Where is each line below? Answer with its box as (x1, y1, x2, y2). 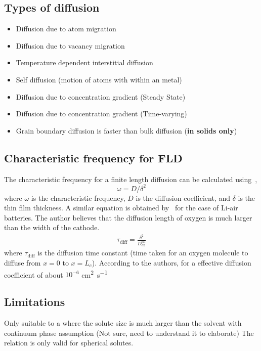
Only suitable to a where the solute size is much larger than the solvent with (4, 318, 242, 328)
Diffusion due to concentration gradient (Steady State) (16, 91, 186, 102)
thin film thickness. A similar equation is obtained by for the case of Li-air (4, 202, 238, 213)
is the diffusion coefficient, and (136, 192, 230, 203)
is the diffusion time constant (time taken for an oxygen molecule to (37, 247, 248, 258)
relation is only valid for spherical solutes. (4, 337, 134, 348)
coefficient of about (4, 269, 63, 280)
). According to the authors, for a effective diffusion (92, 257, 251, 268)
